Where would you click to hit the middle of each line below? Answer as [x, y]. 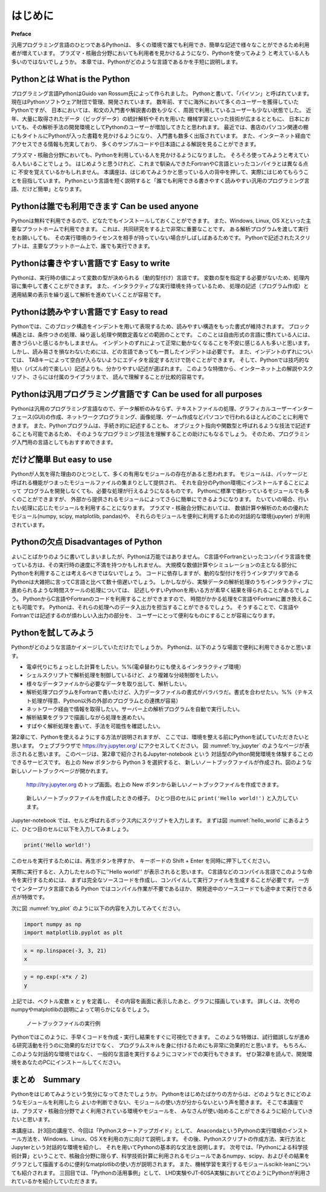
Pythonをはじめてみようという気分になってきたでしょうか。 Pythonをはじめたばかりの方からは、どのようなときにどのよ [161, 1094]
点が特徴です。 [30, 897]
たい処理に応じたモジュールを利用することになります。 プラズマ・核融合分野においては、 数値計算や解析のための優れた [160, 508]
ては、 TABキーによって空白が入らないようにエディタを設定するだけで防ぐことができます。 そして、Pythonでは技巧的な [160, 360]
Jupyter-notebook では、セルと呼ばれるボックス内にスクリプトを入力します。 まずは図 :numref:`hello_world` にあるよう [160, 821]
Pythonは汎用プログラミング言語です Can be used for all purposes [137, 394]
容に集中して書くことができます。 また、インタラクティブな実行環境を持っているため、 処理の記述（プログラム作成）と [160, 286]
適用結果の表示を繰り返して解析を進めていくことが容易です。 [88, 294]
